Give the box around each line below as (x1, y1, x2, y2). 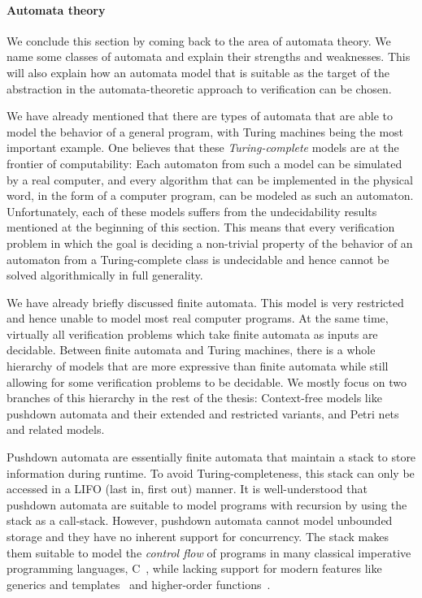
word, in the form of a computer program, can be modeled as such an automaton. (7, 187, 414, 204)
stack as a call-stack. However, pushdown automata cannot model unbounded (7, 512, 393, 529)
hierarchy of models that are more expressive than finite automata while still (7, 357, 389, 375)
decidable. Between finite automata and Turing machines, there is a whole (7, 341, 376, 358)
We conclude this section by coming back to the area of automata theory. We (7, 32, 391, 49)
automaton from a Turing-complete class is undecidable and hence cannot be (7, 250, 389, 267)
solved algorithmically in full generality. (7, 266, 203, 284)
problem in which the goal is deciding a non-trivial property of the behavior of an (7, 234, 413, 251)
